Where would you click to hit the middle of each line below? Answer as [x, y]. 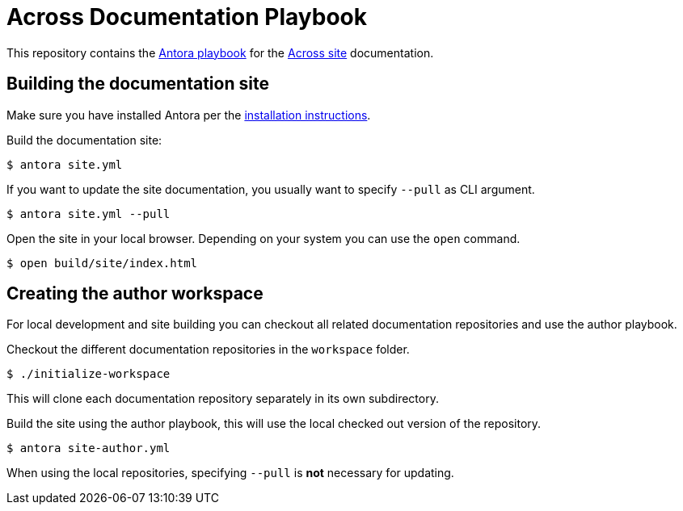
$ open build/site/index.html [102, 263]
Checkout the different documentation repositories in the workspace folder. [208, 350]
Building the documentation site [138, 84]
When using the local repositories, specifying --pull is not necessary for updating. [230, 473]
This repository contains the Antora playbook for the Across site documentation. [220, 52]
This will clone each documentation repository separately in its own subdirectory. [223, 399]
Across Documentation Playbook [187, 17]
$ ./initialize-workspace [89, 374]
